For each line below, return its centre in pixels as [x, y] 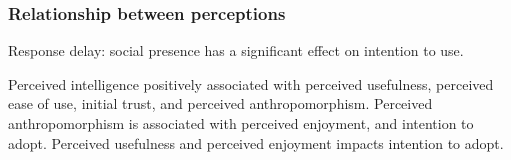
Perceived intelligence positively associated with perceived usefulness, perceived [251, 83]
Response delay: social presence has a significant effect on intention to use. [236, 50]
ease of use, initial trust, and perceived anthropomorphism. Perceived [220, 103]
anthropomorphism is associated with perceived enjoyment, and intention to [241, 123]
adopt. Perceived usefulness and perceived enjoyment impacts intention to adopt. [256, 142]
